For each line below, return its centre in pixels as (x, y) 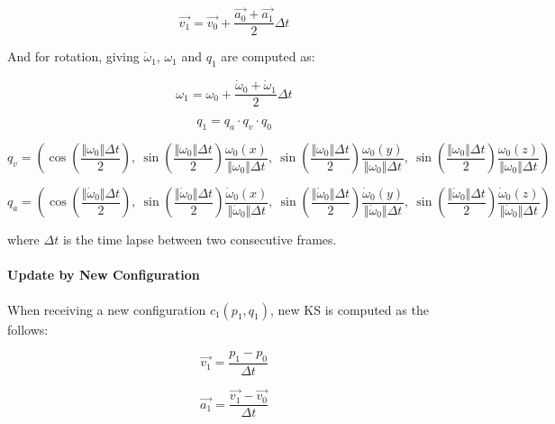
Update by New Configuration (104, 275)
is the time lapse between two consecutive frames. (200, 240)
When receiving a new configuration (107, 309)
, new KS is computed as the (350, 309)
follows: (28, 329)
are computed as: (268, 56)
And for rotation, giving (73, 56)
